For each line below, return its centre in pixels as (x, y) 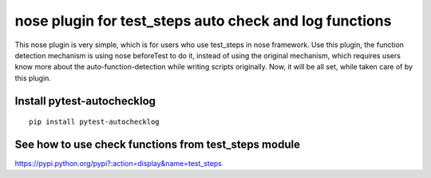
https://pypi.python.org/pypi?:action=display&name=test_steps (119, 164)
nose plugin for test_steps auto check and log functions (203, 21)
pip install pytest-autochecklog (94, 122)
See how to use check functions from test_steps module (158, 144)
